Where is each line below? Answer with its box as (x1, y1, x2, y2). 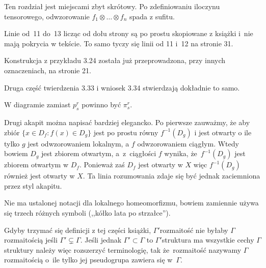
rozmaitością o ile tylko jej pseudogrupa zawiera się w (4, 254, 173, 265)
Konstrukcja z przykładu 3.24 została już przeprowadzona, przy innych (4, 55, 226, 66)
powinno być (82, 99, 121, 110)
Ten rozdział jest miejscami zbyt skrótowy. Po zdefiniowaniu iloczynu (4, 1, 220, 11)
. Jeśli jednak (80, 234, 122, 245)
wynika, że (164, 148, 197, 159)
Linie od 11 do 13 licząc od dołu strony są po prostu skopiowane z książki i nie (4, 28, 253, 39)
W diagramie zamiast (4, 99, 71, 110)
